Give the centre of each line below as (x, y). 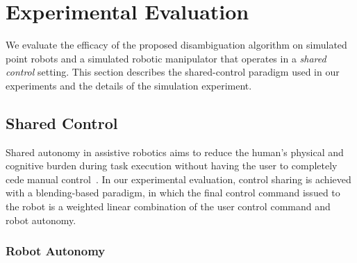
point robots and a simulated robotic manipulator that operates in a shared (166, 58)
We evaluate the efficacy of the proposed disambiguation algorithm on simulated (176, 45)
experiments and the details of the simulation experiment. (129, 85)
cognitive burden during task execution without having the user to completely (172, 166)
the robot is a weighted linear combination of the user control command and (168, 206)
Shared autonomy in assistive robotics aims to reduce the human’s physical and (175, 152)
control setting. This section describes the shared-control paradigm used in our (173, 72)
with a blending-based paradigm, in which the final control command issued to (173, 193)
